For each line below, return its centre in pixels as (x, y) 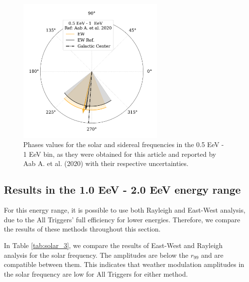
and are (212, 255)
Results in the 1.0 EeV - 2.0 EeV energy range (122, 190)
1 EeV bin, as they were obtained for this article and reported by (120, 154)
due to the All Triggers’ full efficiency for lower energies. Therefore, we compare (122, 219)
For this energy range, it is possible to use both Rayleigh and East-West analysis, (125, 210)
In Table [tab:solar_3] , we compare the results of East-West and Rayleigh (113, 245)
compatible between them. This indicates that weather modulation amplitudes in (124, 264)
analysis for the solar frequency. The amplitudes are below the (96, 255)
